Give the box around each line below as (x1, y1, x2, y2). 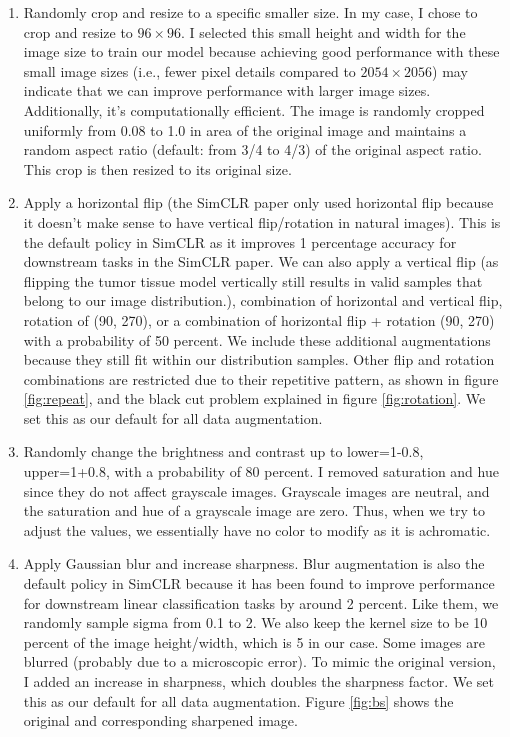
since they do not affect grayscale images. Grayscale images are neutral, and (23, 480, 490, 501)
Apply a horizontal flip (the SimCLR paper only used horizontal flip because (23, 192, 494, 213)
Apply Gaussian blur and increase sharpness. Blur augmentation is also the (23, 553, 485, 574)
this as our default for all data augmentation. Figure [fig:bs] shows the (23, 690, 454, 711)
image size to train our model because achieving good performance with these (23, 41, 500, 62)
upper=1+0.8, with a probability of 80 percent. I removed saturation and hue (23, 461, 499, 482)
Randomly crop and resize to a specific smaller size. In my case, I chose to (23, 2, 478, 22)
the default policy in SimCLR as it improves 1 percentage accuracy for (23, 231, 457, 252)
